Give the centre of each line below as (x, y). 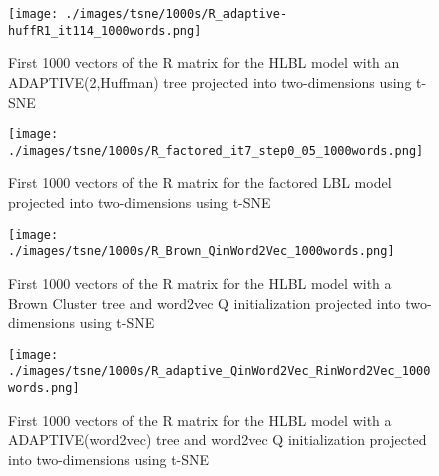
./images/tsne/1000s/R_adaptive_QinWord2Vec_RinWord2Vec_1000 (219, 371)
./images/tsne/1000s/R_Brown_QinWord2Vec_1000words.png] (201, 251)
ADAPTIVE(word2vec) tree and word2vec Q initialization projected (217, 439)
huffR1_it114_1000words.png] (105, 30)
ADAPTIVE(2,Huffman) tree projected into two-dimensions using (210, 81)
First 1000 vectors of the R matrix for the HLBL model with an (204, 62)
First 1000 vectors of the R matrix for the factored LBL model (200, 182)
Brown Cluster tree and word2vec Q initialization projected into (204, 302)
